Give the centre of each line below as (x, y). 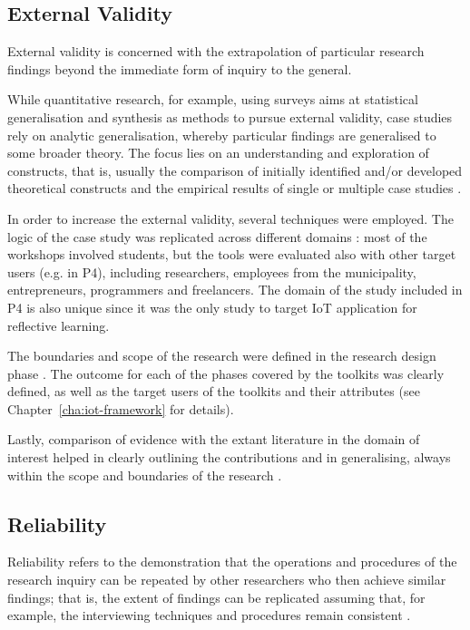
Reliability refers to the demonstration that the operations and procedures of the (232, 562)
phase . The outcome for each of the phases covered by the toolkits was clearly (226, 373)
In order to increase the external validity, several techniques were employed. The (230, 218)
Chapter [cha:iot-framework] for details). (121, 408)
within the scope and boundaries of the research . (145, 475)
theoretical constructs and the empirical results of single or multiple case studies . (235, 188)
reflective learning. (59, 325)
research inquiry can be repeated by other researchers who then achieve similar (227, 580)
